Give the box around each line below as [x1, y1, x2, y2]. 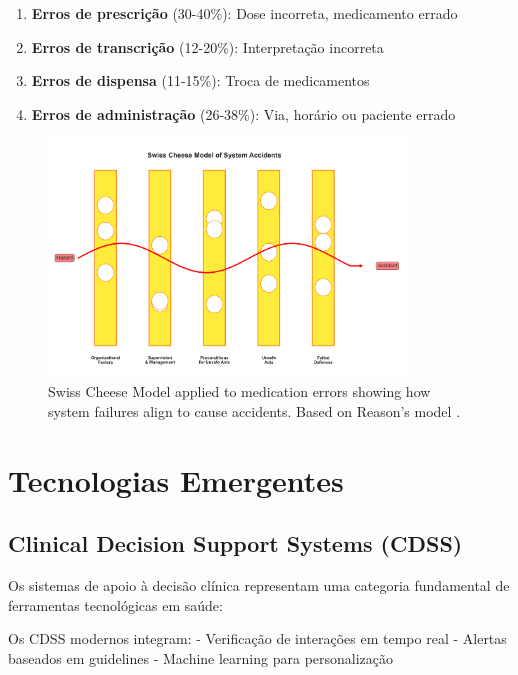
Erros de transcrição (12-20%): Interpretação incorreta [31, 36, 384, 57]
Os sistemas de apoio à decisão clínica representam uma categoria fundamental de [8, 574, 510, 595]
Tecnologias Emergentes [8, 459, 344, 500]
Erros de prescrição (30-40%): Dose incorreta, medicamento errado [31, 3, 458, 23]
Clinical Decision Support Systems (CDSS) [8, 528, 463, 559]
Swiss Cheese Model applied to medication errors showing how [48, 381, 431, 402]
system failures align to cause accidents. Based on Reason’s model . [48, 400, 461, 421]
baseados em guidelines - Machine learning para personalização [8, 647, 394, 668]
